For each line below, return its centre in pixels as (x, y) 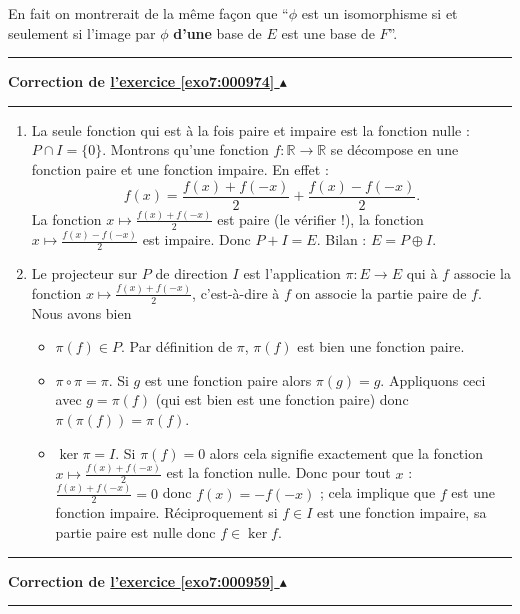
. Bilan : (341, 239)
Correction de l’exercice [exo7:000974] (141, 81)
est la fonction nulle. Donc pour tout (278, 472)
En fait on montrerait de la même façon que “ (148, 13)
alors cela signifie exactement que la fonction (346, 452)
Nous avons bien (81, 312)
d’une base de (217, 32)
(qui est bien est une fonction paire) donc (282, 399)
